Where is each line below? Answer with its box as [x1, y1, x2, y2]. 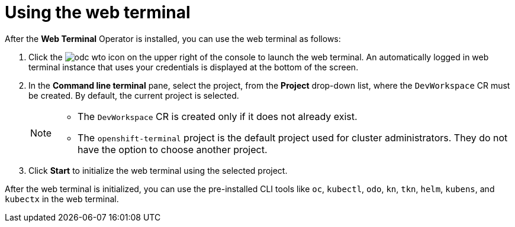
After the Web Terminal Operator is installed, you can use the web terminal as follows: [5, 33, 341, 44]
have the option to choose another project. [78, 143, 268, 155]
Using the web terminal [5, 2, 191, 22]
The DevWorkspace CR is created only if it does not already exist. [78, 110, 358, 122]
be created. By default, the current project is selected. [28, 90, 239, 100]
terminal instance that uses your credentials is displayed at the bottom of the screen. [28, 61, 359, 72]
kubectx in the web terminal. [5, 193, 119, 204]
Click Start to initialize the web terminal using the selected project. [28, 165, 288, 176]
